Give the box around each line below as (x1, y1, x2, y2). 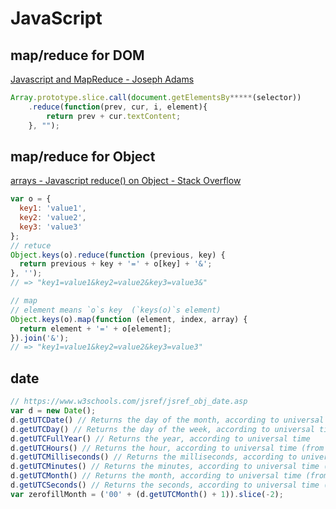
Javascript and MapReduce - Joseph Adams (10, 73, 195, 85)
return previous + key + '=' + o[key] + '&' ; (19, 259, 213, 269)
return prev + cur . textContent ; (46, 111, 182, 121)
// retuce (10, 240, 52, 251)
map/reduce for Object (10, 148, 156, 165)
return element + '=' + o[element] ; (19, 323, 172, 334)
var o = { (10, 194, 52, 204)
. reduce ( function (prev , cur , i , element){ (28, 102, 208, 112)
